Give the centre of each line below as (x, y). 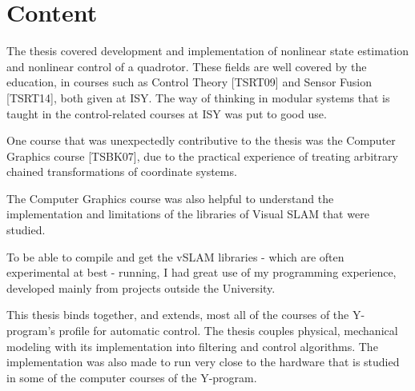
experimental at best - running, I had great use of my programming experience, (201, 272)
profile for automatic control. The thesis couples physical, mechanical (228, 331)
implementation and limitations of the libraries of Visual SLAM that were (188, 214)
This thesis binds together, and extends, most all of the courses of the (178, 315)
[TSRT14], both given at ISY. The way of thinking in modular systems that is (198, 97)
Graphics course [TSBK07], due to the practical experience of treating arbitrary (202, 156)
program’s (31, 331)
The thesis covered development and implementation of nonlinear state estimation (208, 51)
